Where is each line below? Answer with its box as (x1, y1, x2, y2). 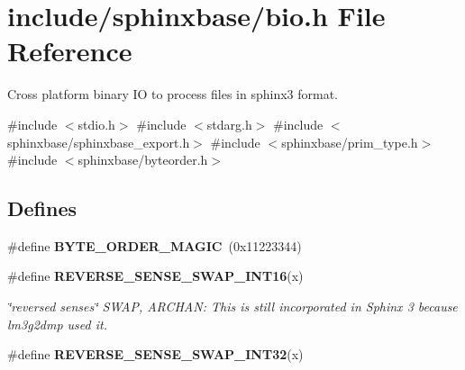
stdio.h (77, 114, 115, 133)
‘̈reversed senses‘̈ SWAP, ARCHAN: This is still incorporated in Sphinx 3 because (7, 297, 458, 316)
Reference (7, 32, 132, 69)
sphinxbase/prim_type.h (281, 132, 418, 151)
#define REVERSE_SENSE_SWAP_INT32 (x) (7, 345, 304, 364)
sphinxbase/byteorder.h (77, 150, 208, 169)
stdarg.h (206, 114, 252, 133)
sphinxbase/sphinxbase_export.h (7, 132, 190, 151)
